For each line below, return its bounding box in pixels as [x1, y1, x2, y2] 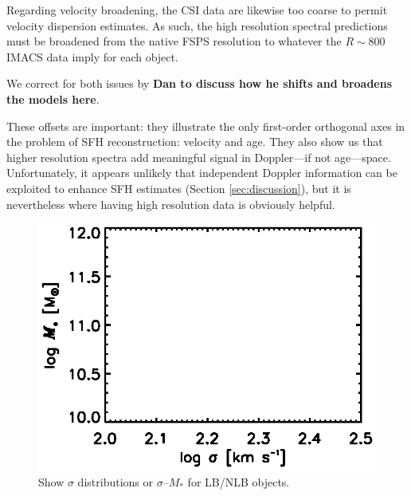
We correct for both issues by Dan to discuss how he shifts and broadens [6, 75, 393, 92]
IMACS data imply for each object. [6, 48, 178, 65]
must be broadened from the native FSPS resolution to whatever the [6, 33, 342, 49]
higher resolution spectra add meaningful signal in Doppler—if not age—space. [6, 148, 391, 165]
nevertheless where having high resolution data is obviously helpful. [6, 195, 335, 212]
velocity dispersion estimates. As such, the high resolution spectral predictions [6, 17, 388, 33]
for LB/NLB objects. [187, 473, 290, 490]
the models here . [6, 90, 100, 107]
